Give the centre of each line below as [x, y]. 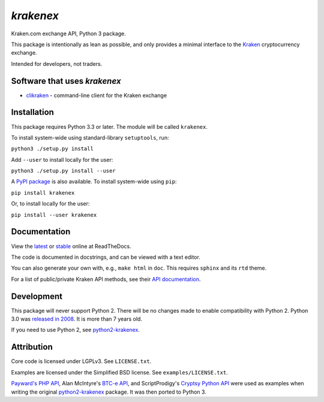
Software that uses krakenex [66, 81]
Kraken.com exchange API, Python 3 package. [68, 34]
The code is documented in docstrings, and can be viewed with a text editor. [106, 257]
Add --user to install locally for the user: [62, 159]
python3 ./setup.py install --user [64, 171]
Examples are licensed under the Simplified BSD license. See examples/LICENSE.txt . [119, 372]
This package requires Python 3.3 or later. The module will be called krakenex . [109, 126]
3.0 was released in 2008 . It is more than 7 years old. [76, 319]
